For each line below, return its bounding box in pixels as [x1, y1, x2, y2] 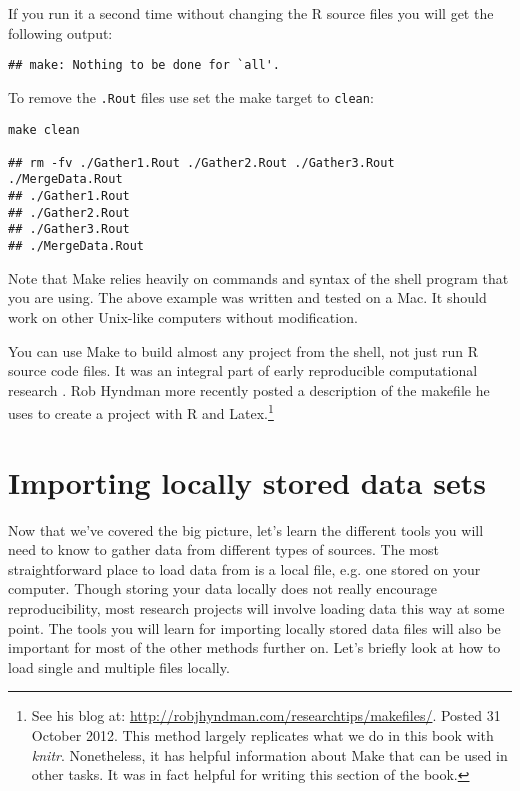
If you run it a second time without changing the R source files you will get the [8, 3, 494, 23]
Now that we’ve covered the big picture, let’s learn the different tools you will [8, 519, 484, 540]
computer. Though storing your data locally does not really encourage [8, 578, 437, 599]
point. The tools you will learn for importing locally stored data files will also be [8, 617, 501, 638]
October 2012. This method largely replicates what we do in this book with [31, 725, 494, 746]
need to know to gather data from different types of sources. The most [8, 539, 439, 560]
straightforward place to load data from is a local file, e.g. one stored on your [8, 558, 481, 579]
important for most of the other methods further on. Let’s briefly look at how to [8, 637, 501, 658]
